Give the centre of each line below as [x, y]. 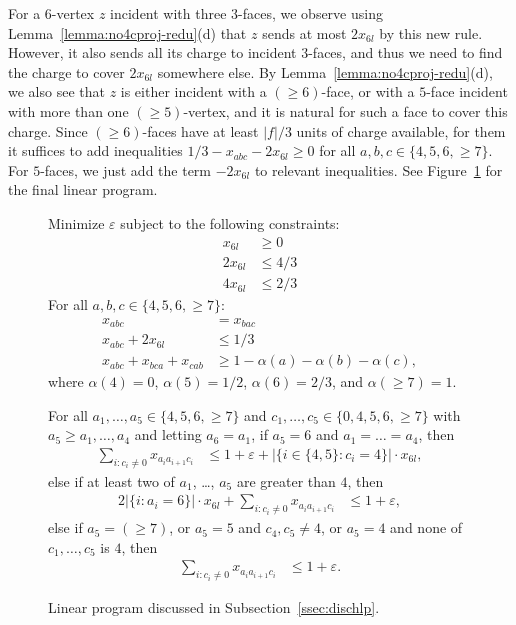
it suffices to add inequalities [95, 150]
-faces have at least [200, 130]
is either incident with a [193, 91]
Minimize [76, 222]
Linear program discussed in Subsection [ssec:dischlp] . [214, 607]
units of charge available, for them [401, 130]
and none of [426, 527]
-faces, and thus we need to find [405, 52]
